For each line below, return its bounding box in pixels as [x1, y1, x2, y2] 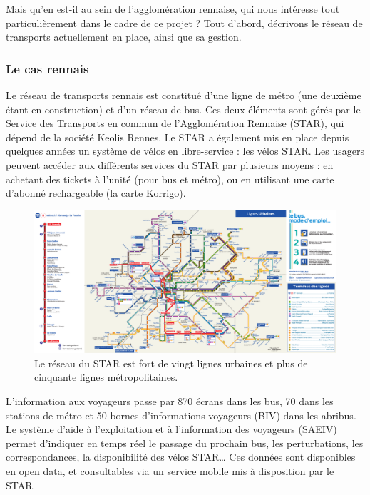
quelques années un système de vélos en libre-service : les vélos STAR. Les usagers [6, 143, 364, 158]
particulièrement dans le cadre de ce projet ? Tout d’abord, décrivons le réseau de [6, 15, 363, 30]
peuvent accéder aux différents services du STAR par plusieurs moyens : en [6, 157, 334, 172]
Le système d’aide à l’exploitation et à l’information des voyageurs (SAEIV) [6, 422, 337, 437]
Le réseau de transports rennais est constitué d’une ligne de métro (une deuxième [6, 88, 361, 102]
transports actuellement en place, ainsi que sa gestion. [6, 29, 242, 44]
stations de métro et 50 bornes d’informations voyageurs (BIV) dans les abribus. [6, 407, 356, 422]
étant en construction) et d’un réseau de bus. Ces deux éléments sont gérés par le [6, 101, 361, 116]
